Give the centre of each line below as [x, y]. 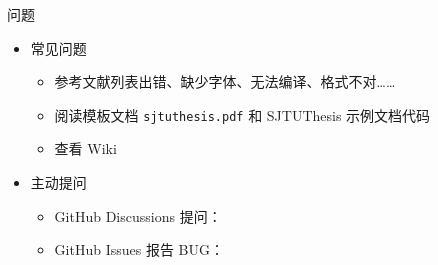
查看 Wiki [85, 148]
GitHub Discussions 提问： [138, 215]
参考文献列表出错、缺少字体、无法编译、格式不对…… [225, 81]
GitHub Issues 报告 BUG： [139, 249]
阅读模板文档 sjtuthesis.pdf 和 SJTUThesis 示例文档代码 [242, 114]
